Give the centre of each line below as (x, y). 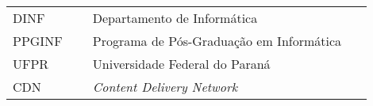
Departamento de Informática (175, 18)
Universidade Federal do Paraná (181, 64)
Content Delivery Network (165, 87)
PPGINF (38, 41)
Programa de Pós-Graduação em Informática (217, 41)
